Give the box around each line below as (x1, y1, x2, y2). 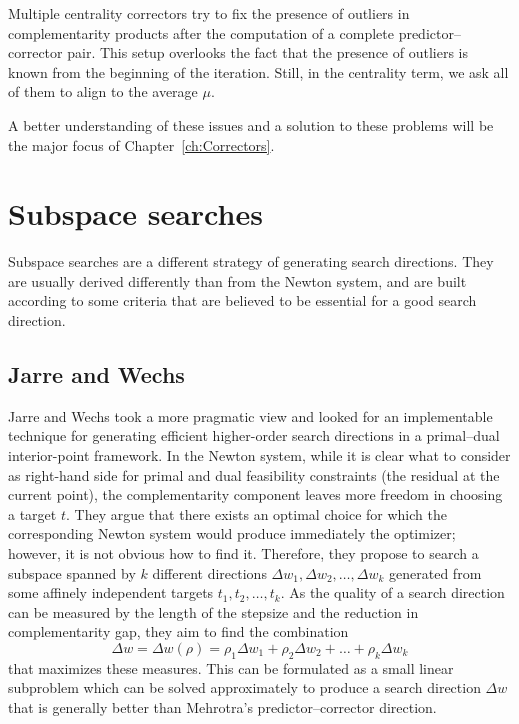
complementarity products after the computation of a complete (8, 22, 394, 43)
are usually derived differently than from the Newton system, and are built (8, 270, 467, 291)
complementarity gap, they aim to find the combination (8, 621, 349, 642)
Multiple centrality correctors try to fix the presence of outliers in (8, 3, 410, 23)
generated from (389, 562, 482, 583)
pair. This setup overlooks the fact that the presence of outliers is (67, 42, 468, 63)
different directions (152, 562, 267, 583)
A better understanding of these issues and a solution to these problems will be (8, 114, 494, 135)
